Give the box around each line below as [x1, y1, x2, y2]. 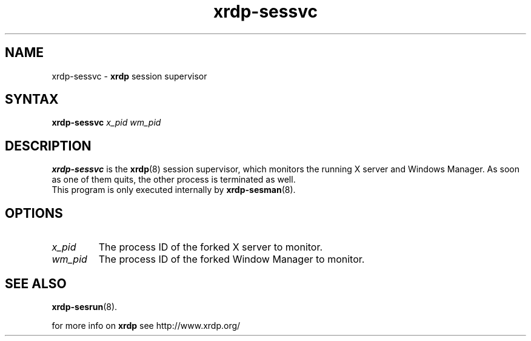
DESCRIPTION [5, 138, 92, 154]
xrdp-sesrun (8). [52, 301, 118, 312]
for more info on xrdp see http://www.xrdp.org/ [52, 320, 241, 331]
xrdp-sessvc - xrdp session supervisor [52, 70, 207, 81]
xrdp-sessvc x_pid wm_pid [52, 117, 161, 128]
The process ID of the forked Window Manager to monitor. [98, 253, 365, 266]
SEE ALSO [5, 275, 67, 291]
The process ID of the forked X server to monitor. [98, 241, 323, 254]
